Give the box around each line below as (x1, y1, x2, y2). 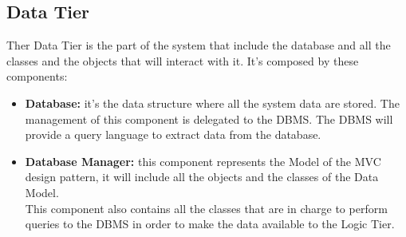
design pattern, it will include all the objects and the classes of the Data (25, 168, 379, 185)
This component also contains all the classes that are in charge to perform (25, 199, 388, 216)
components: (6, 68, 68, 85)
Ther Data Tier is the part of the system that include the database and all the (6, 37, 391, 53)
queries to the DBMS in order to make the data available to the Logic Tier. (25, 215, 395, 232)
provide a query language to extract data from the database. (25, 126, 321, 143)
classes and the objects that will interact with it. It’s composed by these (6, 52, 359, 69)
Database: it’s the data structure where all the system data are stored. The (25, 94, 400, 111)
